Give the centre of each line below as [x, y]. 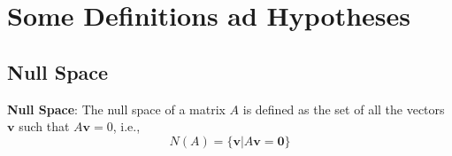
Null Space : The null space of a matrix [116, 109]
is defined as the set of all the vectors [344, 109]
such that [44, 126]
